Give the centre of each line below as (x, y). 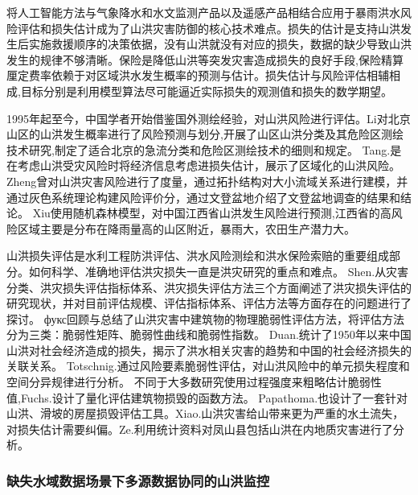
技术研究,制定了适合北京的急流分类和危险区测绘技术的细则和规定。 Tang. (199, 149)
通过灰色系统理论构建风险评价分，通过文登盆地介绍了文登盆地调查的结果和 (203, 197)
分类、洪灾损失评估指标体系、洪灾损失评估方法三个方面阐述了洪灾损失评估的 (209, 287)
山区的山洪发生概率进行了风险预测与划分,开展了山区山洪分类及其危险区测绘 (205, 134)
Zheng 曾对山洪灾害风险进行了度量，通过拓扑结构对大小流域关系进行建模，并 (207, 181)
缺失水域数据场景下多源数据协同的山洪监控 (138, 480)
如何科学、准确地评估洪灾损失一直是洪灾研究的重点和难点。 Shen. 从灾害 (219, 271)
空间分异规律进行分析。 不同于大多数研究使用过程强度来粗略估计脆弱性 (194, 382)
